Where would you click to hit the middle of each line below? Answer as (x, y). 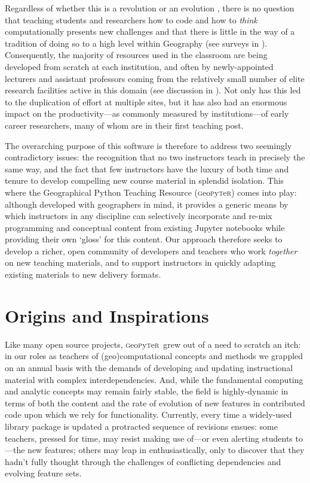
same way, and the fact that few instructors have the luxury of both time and (147, 168)
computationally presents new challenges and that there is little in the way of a (150, 31)
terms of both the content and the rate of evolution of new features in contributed (155, 402)
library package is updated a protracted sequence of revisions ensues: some (141, 426)
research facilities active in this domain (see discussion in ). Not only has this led (153, 90)
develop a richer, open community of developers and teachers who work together (151, 250)
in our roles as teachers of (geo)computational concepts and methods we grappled (154, 356)
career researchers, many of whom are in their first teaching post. (124, 125)
